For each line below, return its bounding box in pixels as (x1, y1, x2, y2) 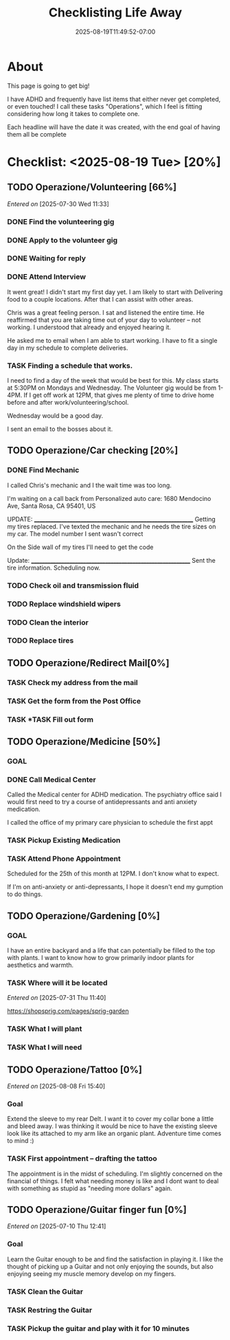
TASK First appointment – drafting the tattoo (7, 1154, 158, 1163)
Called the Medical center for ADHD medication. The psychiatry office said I (7, 790, 222, 799)
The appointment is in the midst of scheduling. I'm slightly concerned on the (7, 1170, 223, 1178)
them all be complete (7, 130, 67, 138)
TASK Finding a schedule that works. (7, 361, 133, 370)
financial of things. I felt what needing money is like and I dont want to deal (7, 1176, 219, 1185)
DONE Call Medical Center (7, 774, 96, 784)
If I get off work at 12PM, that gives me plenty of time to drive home (23, 391, 214, 399)
